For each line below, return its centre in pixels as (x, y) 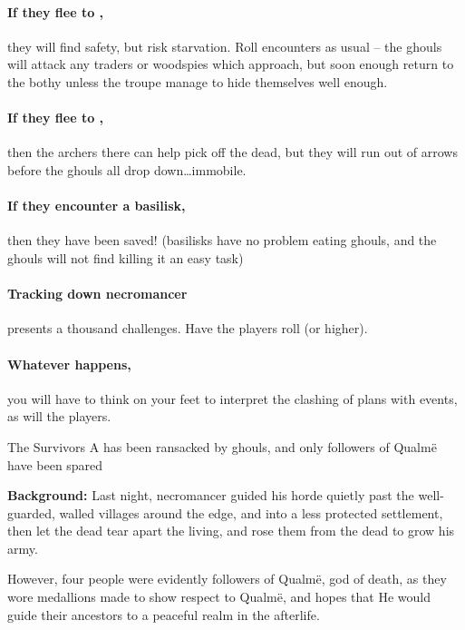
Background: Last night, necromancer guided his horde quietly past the (211, 495)
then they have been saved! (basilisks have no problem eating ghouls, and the (222, 240)
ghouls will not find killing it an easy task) (126, 257)
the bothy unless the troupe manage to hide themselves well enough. (198, 81)
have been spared (55, 464)
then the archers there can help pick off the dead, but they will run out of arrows (232, 152)
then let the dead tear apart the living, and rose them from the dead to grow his (231, 531)
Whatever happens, (69, 364)
